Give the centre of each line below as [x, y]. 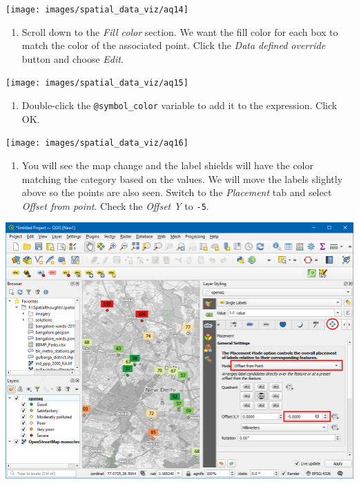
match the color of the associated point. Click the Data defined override [174, 45]
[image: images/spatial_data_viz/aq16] [97, 143]
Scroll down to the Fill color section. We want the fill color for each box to [180, 31]
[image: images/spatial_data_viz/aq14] [97, 10]
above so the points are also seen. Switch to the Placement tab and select [177, 192]
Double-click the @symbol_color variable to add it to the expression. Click [179, 105]
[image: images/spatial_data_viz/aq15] [97, 83]
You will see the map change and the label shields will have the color [167, 165]
